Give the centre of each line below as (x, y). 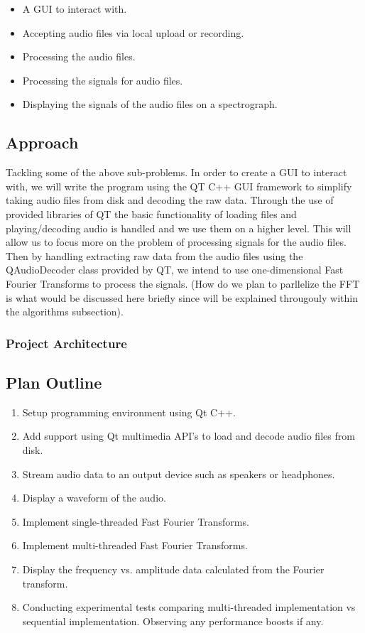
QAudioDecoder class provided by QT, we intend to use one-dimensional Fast (175, 270)
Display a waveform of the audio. (94, 498)
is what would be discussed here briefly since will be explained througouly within (182, 297)
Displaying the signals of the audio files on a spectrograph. (150, 104)
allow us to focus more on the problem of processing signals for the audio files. (176, 242)
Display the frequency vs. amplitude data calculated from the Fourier (173, 569)
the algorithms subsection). (65, 312)
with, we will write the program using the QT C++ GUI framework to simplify (179, 186)
